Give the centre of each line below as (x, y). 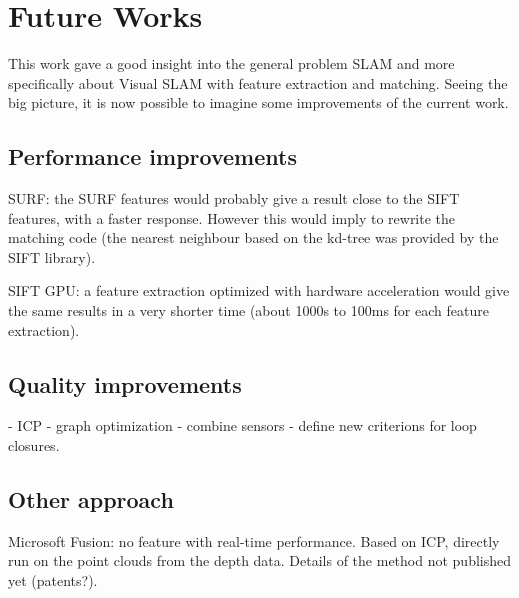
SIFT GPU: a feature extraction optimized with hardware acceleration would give (259, 290)
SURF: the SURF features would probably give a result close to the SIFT (234, 198)
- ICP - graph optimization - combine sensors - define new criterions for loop (242, 425)
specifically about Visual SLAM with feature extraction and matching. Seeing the (258, 82)
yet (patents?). (53, 580)
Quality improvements (125, 383)
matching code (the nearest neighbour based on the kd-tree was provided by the (253, 237)
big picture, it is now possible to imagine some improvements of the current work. (258, 102)
